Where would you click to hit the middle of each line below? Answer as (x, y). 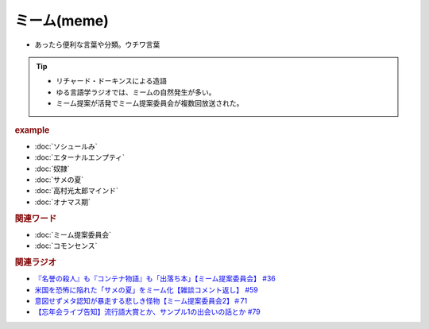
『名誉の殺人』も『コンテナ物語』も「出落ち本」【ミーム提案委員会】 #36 (155, 279)
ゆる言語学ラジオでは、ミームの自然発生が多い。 (136, 92)
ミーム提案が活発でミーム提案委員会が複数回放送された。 (150, 103)
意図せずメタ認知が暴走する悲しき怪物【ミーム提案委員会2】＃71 (141, 300)
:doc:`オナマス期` (63, 202)
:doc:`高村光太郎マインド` (77, 191)
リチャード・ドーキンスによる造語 (111, 81)
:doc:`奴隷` (52, 168)
